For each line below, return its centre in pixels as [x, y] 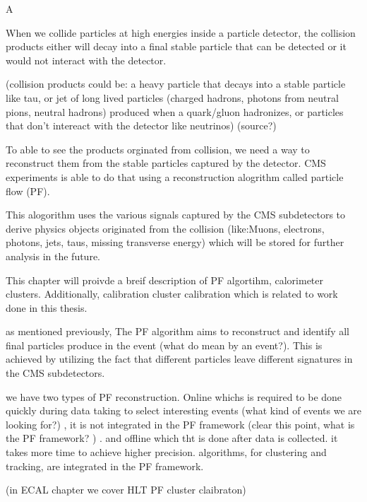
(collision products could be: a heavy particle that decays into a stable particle [176, 84]
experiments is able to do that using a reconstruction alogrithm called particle [175, 176]
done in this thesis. [47, 307]
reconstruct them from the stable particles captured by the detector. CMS [166, 163]
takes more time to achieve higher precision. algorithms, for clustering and [166, 452]
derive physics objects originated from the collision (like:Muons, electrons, [165, 228]
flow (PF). [28, 191]
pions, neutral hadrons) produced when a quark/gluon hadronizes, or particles [175, 111]
